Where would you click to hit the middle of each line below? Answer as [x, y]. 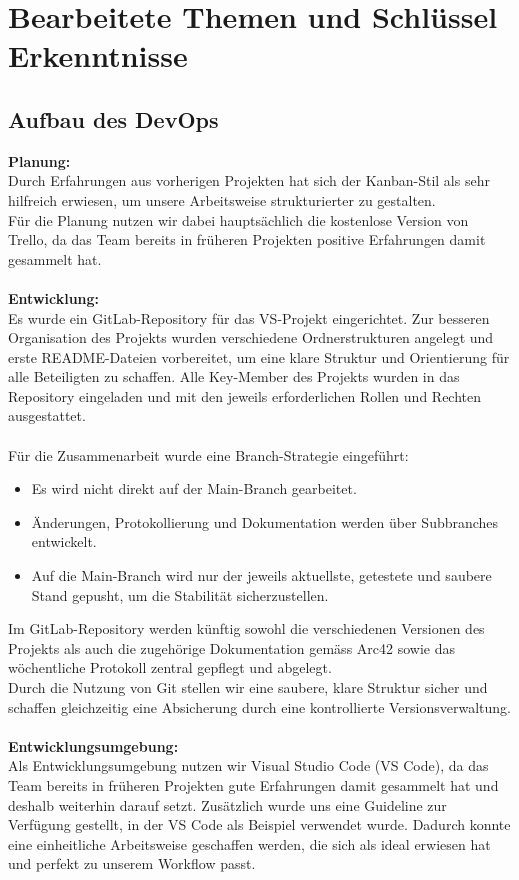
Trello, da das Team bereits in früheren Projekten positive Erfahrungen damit [247, 239]
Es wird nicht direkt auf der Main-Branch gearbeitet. [194, 488]
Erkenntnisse [98, 55]
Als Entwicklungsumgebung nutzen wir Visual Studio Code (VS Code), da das [248, 765]
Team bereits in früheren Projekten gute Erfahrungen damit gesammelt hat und [253, 784]
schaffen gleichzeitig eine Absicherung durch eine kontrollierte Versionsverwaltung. [259, 706]
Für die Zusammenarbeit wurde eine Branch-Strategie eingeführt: [208, 454]
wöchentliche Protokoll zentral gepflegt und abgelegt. [170, 667]
